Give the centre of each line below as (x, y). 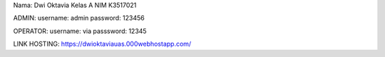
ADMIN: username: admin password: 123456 (79, 18)
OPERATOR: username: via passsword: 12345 (80, 31)
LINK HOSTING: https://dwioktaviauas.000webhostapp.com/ (102, 44)
